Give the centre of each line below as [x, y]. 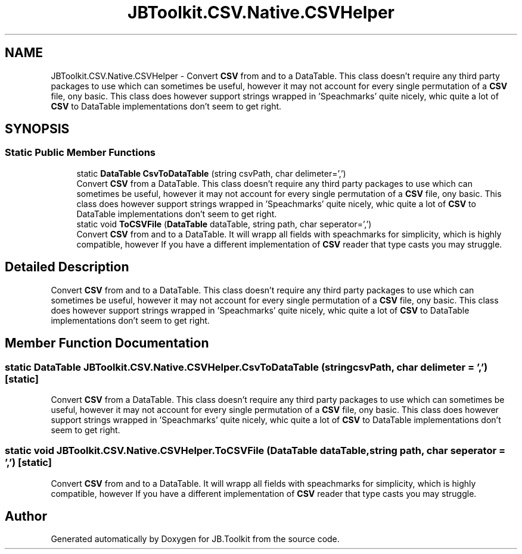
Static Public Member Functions [80, 153]
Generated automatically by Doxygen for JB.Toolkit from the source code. [195, 539]
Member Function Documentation [107, 343]
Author [26, 517]
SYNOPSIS [37, 129]
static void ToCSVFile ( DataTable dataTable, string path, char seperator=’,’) [224, 224]
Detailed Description [67, 267]
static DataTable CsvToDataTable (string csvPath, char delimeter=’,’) [211, 173]
